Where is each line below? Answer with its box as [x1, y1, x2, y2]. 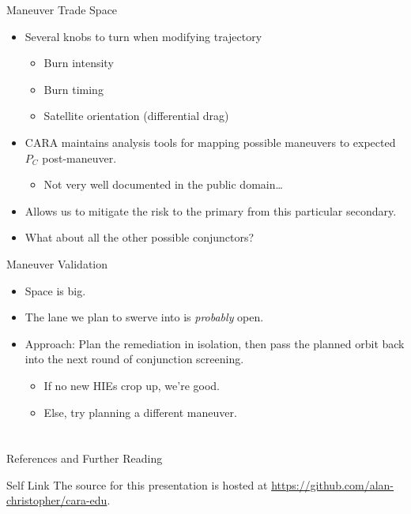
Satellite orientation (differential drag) [43, 107, 229, 124]
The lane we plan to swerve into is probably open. [25, 309, 264, 325]
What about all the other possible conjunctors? [25, 229, 255, 246]
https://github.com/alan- [271, 476, 394, 493]
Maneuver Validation [6, 255, 108, 272]
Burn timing [43, 81, 104, 97]
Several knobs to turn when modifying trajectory [25, 28, 262, 44]
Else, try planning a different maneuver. [43, 403, 237, 420]
